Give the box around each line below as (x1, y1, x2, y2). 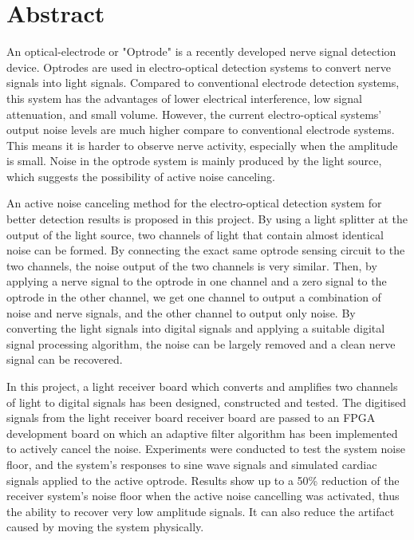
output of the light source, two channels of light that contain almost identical (6, 226, 384, 242)
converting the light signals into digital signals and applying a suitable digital (6, 320, 385, 337)
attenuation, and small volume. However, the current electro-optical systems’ (6, 105, 382, 122)
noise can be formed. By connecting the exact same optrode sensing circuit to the (6, 242, 405, 258)
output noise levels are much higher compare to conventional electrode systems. (6, 121, 395, 138)
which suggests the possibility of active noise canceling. (6, 168, 275, 184)
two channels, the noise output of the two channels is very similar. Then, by (6, 257, 377, 274)
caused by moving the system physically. (6, 518, 204, 535)
